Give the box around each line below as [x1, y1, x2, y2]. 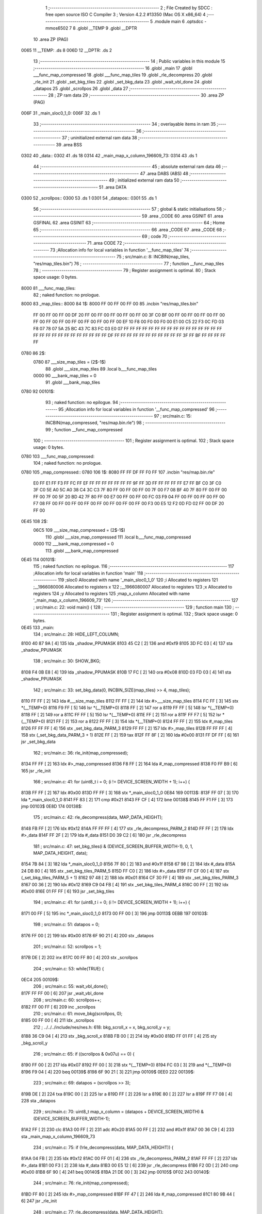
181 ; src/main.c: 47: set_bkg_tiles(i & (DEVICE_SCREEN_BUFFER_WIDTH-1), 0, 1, [33, 843, 194, 849]
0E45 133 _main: [21, 624, 54, 630]
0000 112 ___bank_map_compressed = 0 [33, 541, 114, 547]
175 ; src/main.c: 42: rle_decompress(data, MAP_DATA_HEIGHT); [33, 814, 163, 820]
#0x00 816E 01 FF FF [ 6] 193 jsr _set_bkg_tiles [21, 888, 115, 894]
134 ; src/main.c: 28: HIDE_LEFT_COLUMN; [33, 631, 119, 637]
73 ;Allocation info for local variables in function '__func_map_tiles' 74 [50, 247, 189, 253]
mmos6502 [45, 25, 68, 31]
